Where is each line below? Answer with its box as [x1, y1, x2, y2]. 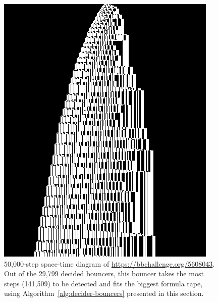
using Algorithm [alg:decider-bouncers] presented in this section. [4, 288, 204, 298]
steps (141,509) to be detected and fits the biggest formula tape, [4, 278, 203, 288]
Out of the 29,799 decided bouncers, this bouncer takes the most [4, 268, 204, 279]
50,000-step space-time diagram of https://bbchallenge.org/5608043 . [4, 258, 215, 269]
